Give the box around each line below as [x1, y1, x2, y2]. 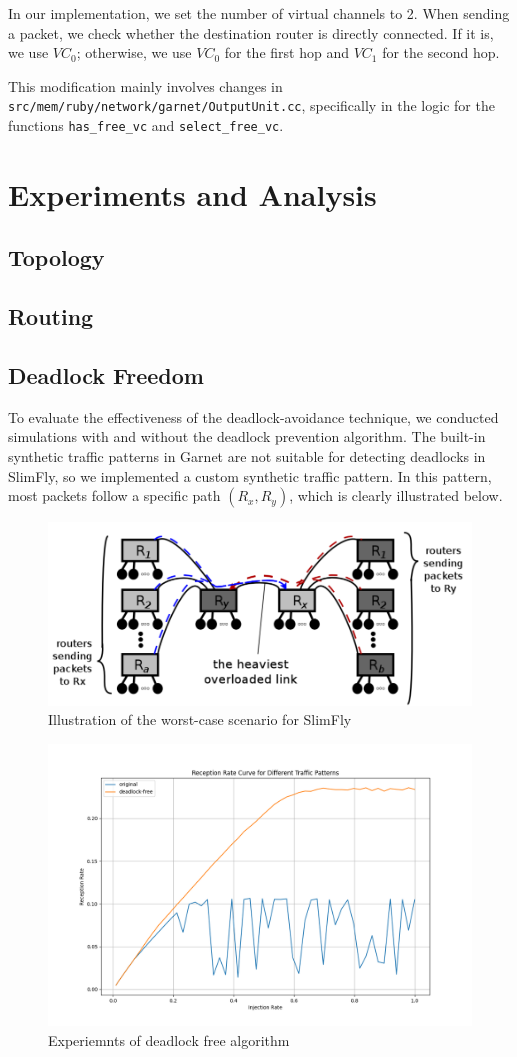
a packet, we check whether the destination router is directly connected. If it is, [8, 22, 494, 43]
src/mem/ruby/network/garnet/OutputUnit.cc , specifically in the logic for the [8, 95, 495, 116]
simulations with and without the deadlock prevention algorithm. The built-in [8, 426, 486, 447]
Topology [8, 242, 105, 273]
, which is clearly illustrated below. [289, 485, 503, 506]
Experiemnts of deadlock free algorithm [48, 1030, 290, 1051]
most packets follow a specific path [8, 485, 221, 506]
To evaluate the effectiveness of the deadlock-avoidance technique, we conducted [8, 406, 499, 427]
